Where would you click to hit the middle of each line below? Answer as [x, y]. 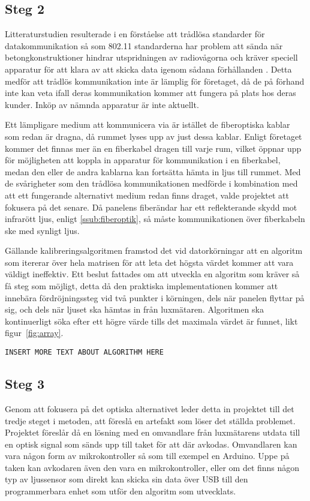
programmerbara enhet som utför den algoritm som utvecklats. [121, 491]
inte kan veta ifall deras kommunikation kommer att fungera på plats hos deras [151, 93]
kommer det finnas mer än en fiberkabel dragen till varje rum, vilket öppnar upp [153, 148]
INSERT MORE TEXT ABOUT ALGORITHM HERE [84, 352]
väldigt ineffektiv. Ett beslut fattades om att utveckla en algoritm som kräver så [152, 274]
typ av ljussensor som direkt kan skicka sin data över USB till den [127, 479]
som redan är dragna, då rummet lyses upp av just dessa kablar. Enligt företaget [154, 136]
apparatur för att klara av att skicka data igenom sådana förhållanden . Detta [148, 69]
